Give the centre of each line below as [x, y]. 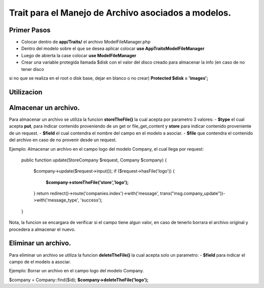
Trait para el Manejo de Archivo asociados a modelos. [120, 13]
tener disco [33, 69]
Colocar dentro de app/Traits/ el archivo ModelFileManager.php [86, 42]
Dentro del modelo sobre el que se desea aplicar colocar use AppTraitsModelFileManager [113, 48]
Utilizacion [26, 92]
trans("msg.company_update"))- [193, 194]
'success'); [91, 200]
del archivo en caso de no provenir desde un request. [63, 140]
